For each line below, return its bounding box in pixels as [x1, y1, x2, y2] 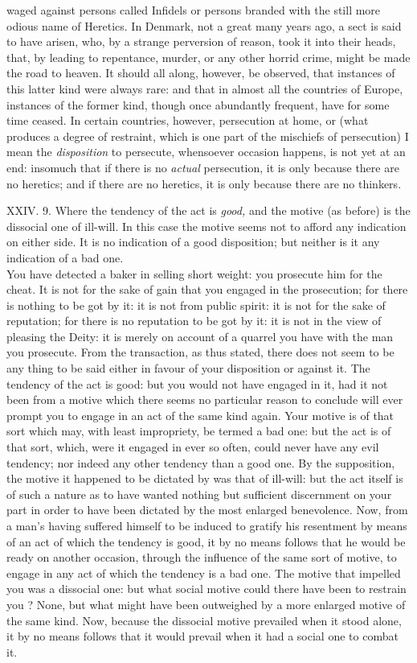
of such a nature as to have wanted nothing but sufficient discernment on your [6, 485, 392, 502]
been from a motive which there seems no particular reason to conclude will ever [6, 391, 403, 408]
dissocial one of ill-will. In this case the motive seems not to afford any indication [6, 217, 407, 234]
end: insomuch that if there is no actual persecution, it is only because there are [6, 159, 399, 175]
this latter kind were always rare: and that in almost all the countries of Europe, [6, 80, 403, 97]
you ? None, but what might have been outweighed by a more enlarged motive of [6, 595, 406, 612]
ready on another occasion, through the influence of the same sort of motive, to [6, 549, 397, 566]
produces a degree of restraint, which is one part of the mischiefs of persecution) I [6, 127, 409, 144]
